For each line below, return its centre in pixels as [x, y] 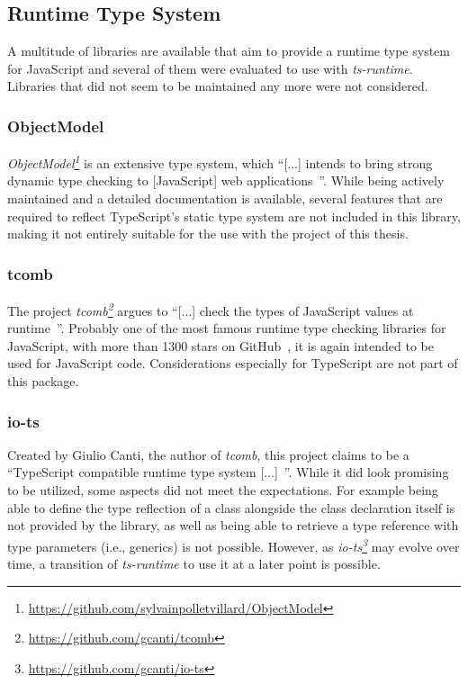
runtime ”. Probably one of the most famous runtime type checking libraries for [227, 328]
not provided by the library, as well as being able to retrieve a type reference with [233, 525]
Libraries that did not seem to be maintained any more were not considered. [218, 86]
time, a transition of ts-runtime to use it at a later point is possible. [194, 564]
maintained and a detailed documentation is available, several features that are [225, 198]
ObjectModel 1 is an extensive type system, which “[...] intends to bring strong [220, 162]
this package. [43, 381]
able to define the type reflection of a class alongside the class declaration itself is [231, 507]
